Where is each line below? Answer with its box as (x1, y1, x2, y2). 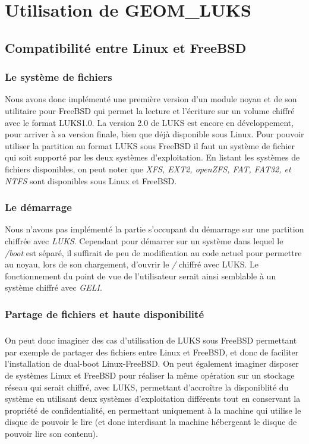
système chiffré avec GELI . (5, 281, 102, 294)
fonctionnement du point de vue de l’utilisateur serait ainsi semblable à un (5, 269, 276, 282)
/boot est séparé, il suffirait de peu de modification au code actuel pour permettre (5, 246, 302, 259)
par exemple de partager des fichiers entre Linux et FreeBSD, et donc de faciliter (5, 345, 299, 358)
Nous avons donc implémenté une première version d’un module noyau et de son (5, 93, 297, 105)
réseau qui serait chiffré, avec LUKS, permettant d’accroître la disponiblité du (5, 380, 289, 393)
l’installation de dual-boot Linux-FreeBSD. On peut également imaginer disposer (5, 357, 299, 370)
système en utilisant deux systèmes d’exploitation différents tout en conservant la (5, 392, 301, 405)
